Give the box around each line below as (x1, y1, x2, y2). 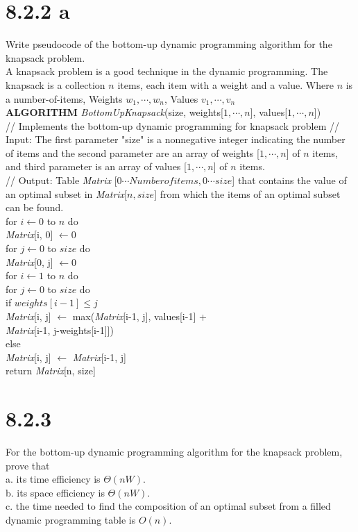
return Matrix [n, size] (6, 363, 96, 378)
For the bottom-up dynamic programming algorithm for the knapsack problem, (6, 444, 343, 459)
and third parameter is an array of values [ (6, 159, 187, 174)
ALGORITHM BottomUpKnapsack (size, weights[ (6, 105, 223, 119)
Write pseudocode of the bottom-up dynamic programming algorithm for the (6, 37, 332, 51)
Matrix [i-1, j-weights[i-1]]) (6, 322, 114, 337)
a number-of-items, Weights (6, 91, 123, 106)
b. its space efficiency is (6, 485, 105, 499)
